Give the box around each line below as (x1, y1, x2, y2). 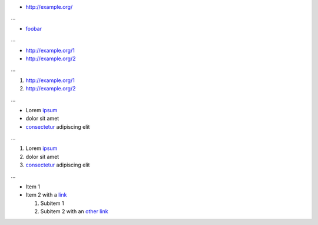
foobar (25, 25, 42, 32)
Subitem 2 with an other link (40, 208, 108, 215)
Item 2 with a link (25, 191, 67, 198)
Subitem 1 (40, 200, 64, 207)
